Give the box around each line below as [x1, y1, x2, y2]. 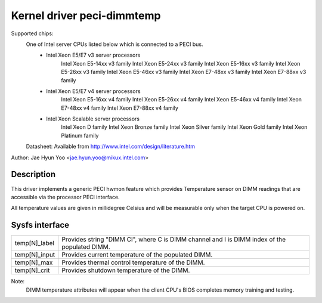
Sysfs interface [11, 220, 70, 230]
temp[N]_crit [14, 266, 50, 274]
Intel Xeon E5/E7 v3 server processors [46, 51, 141, 59]
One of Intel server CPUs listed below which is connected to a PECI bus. [26, 41, 203, 48]
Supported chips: [11, 30, 54, 37]
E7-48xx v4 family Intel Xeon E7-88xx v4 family [61, 104, 179, 112]
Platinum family [61, 132, 99, 139]
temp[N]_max [14, 258, 53, 267]
